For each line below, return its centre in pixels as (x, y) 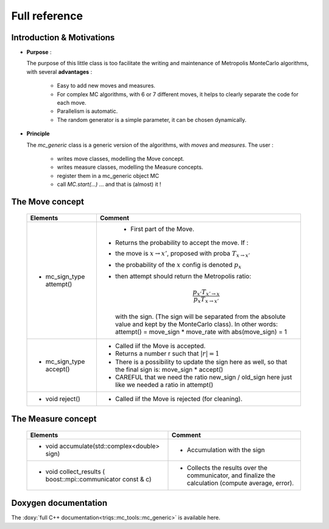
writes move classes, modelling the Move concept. (121, 158)
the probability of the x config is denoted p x (178, 265)
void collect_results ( (75, 471)
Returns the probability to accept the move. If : (182, 243)
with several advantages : (59, 72)
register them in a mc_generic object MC (108, 176)
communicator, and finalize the (231, 475)
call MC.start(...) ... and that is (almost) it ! (109, 184)
